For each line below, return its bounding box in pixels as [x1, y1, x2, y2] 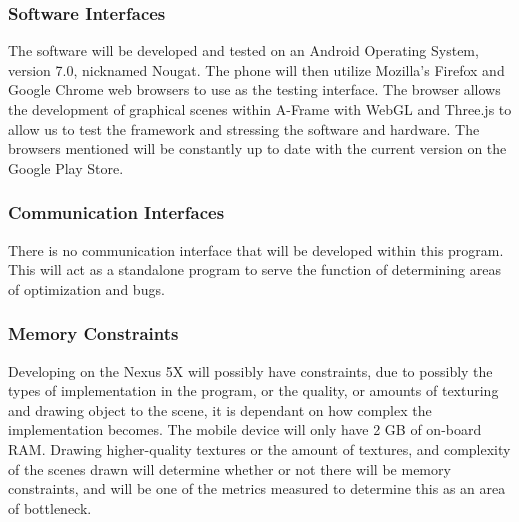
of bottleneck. [8, 497, 92, 518]
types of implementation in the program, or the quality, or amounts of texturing [8, 380, 499, 401]
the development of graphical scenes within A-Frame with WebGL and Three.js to [8, 99, 512, 119]
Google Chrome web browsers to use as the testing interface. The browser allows [8, 79, 501, 100]
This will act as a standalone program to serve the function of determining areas [8, 259, 501, 280]
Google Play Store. [8, 157, 124, 178]
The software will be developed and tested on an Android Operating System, [8, 40, 479, 61]
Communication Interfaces [8, 200, 225, 225]
